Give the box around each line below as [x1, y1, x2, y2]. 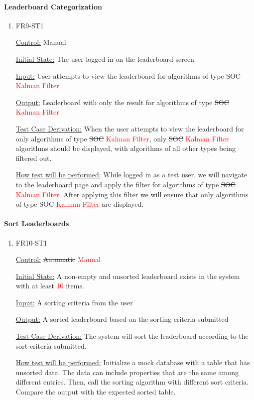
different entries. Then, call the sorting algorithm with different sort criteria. [15, 377, 249, 387]
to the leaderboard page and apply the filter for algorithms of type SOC [15, 179, 236, 189]
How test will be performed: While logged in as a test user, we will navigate [15, 169, 248, 180]
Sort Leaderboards [4, 218, 69, 229]
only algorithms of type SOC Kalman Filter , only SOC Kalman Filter [15, 133, 229, 143]
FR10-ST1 [15, 237, 47, 248]
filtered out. [15, 152, 52, 163]
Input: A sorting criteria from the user [15, 297, 133, 307]
